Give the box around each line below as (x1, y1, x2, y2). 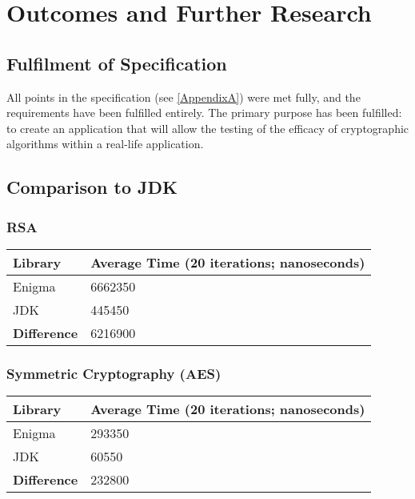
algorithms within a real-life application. (6, 135, 204, 152)
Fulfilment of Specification (6, 50, 227, 75)
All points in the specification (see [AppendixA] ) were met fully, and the (6, 88, 361, 105)
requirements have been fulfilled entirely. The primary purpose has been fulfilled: (6, 104, 402, 121)
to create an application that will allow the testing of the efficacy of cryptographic (6, 119, 409, 136)
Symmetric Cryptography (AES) (6, 363, 221, 383)
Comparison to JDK (6, 175, 178, 199)
